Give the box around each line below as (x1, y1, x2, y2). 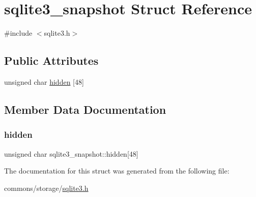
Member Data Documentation (4, 101, 166, 117)
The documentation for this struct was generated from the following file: (4, 165, 230, 176)
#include (4, 28, 33, 38)
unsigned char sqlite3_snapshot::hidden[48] (4, 148, 138, 159)
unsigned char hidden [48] (4, 76, 84, 87)
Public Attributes (4, 53, 99, 68)
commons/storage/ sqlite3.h (4, 182, 89, 193)
